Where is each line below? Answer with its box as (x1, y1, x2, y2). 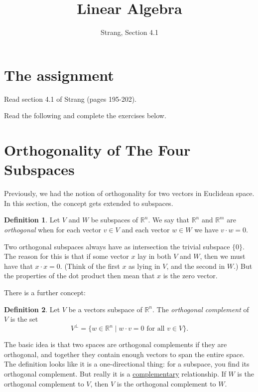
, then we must (200, 251, 246, 261)
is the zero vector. (163, 270, 218, 281)
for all (146, 325, 165, 333)
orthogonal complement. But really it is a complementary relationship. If (4, 368, 226, 379)
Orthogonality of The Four (4, 140, 191, 160)
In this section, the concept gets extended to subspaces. (4, 197, 173, 208)
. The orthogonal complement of (152, 304, 249, 314)
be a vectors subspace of (68, 304, 142, 314)
